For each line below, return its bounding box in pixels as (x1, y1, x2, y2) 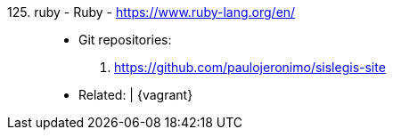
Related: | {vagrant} (78, 87, 193, 102)
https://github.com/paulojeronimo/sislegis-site (114, 60, 386, 75)
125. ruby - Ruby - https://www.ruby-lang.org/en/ (7, 4, 296, 20)
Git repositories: (78, 32, 172, 47)
